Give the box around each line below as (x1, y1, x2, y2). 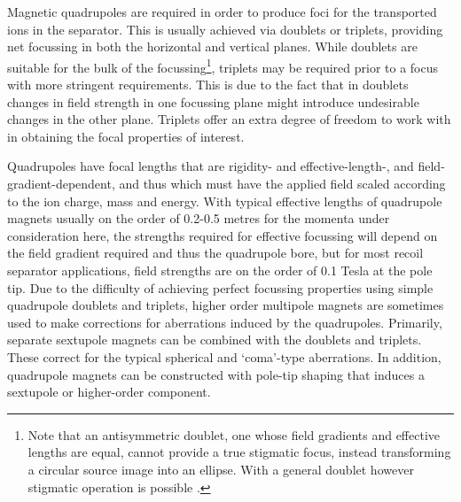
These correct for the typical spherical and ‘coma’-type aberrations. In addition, (7, 347, 441, 366)
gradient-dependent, (7, 174, 115, 192)
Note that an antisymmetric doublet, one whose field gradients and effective (27, 425, 441, 444)
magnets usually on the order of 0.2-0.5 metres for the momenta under (7, 209, 390, 228)
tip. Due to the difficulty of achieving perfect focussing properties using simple (7, 278, 434, 297)
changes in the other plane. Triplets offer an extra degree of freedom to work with (7, 110, 451, 128)
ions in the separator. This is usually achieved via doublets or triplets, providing (7, 19, 443, 38)
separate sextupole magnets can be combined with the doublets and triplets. (7, 330, 422, 349)
